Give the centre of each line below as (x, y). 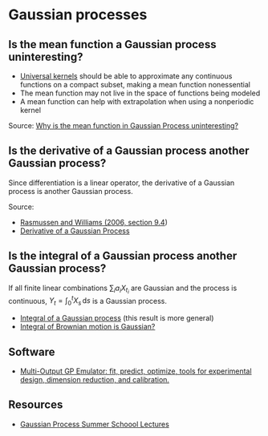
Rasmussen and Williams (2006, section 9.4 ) (94, 222)
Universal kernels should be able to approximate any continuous (126, 76)
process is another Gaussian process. (71, 191)
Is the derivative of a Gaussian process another (129, 151)
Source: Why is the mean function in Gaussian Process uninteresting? (124, 125)
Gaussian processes (78, 15)
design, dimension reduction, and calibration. (95, 380)
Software (32, 351)
